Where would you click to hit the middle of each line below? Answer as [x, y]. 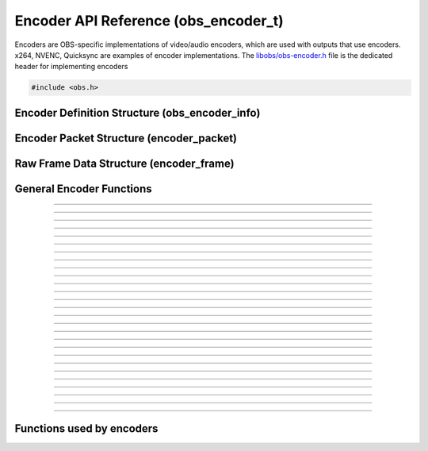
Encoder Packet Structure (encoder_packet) [126, 138]
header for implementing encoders [71, 67]
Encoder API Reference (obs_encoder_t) [149, 21]
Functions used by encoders [86, 428]
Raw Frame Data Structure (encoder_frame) [124, 163]
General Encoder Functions [83, 189]
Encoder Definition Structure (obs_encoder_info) [138, 112]
